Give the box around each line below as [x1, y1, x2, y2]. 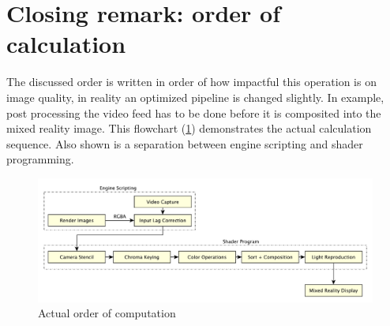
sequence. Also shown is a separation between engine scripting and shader [6, 135, 363, 152]
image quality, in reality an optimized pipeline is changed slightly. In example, [6, 88, 384, 105]
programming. [6, 151, 74, 167]
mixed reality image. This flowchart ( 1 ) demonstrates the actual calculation [6, 120, 372, 137]
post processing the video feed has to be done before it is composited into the [6, 104, 381, 121]
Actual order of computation [38, 305, 176, 321]
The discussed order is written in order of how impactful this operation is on [6, 73, 377, 90]
